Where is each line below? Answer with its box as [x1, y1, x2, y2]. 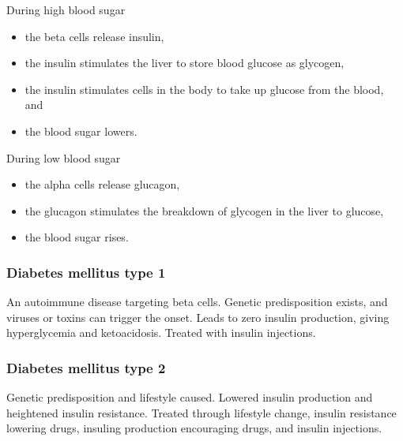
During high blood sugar [6, 2, 126, 17]
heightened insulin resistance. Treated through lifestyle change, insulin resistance [6, 404, 397, 420]
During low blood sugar [6, 149, 121, 166]
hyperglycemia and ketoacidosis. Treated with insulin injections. [6, 324, 316, 341]
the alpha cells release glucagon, [24, 176, 180, 192]
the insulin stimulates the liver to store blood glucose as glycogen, [24, 54, 345, 71]
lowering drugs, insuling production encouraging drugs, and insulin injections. [6, 420, 382, 436]
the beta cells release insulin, [24, 28, 164, 44]
